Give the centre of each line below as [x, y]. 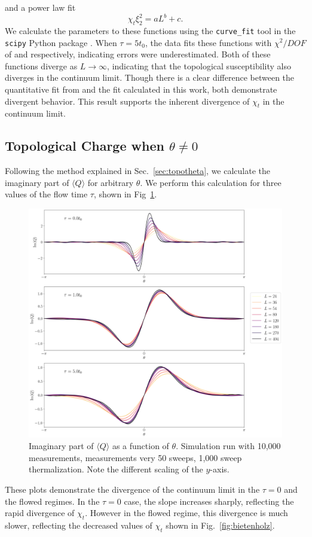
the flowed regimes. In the [52, 501]
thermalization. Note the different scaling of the [116, 469]
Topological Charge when [85, 146]
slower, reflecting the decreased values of [79, 525]
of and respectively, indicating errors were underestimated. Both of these [138, 54]
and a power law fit [40, 7]
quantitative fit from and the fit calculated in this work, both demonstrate [141, 89]
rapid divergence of [40, 513]
